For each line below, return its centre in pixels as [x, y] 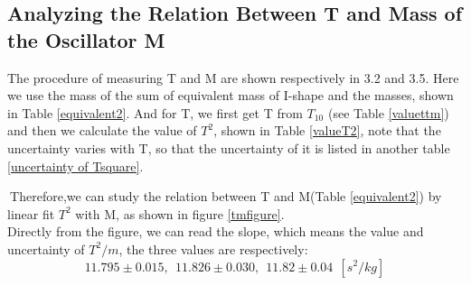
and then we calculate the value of [102, 130]
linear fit [31, 213]
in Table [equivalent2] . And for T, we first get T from [155, 112]
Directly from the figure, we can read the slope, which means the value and [216, 231]
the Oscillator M [86, 39]
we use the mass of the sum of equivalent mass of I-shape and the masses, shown [231, 95]
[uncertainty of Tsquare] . [75, 165]
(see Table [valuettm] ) [388, 112]
